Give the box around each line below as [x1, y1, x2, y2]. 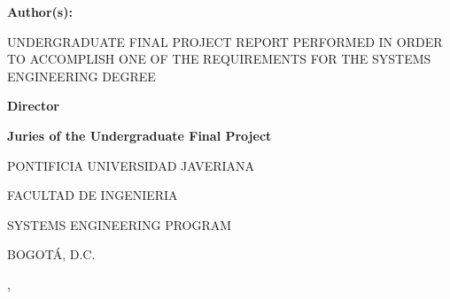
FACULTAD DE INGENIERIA [7, 186, 178, 204]
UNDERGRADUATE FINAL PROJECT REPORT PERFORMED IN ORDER [7, 32, 443, 50]
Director [7, 96, 59, 115]
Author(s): [7, 3, 73, 20]
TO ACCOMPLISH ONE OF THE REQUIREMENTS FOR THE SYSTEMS [7, 50, 431, 68]
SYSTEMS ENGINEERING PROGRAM [7, 215, 232, 234]
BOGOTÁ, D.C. [7, 245, 96, 264]
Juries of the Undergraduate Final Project [7, 126, 272, 144]
